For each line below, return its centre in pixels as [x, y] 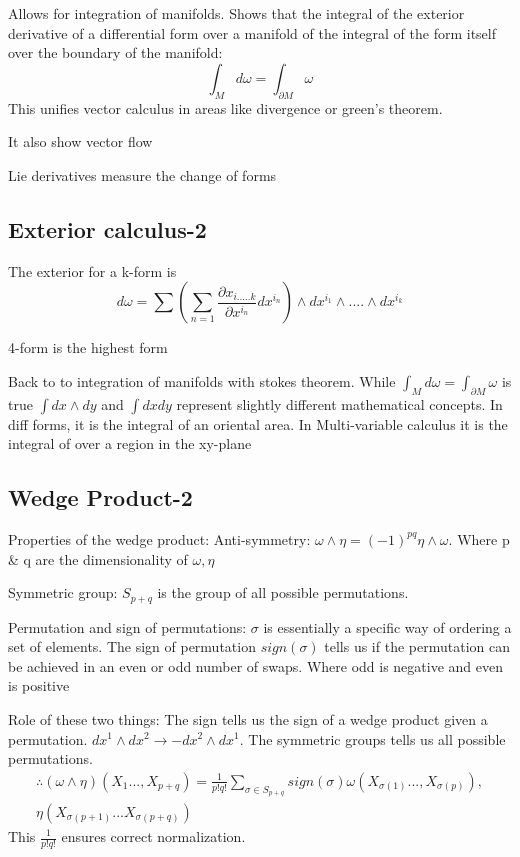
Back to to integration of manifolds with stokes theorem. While [202, 380]
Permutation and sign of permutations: [127, 626]
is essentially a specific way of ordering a [387, 626]
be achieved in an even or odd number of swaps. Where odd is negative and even [255, 665]
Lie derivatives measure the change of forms [142, 174]
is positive [39, 685]
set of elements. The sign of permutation [132, 646]
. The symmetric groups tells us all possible [372, 738]
